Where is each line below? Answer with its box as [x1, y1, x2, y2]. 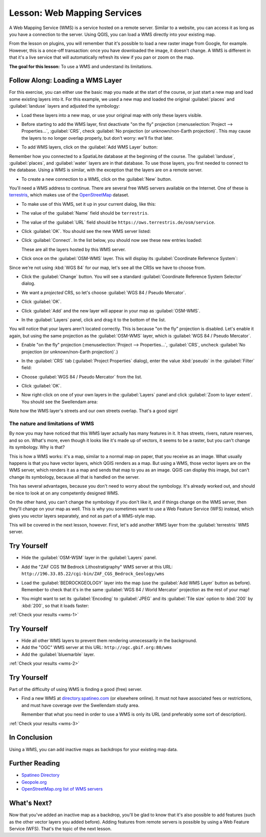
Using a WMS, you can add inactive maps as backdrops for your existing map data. [9, 746, 178, 752]
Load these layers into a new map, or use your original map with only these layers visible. [21, 112, 203, 118]
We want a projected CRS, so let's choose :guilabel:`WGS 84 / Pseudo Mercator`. [21, 289, 186, 296]
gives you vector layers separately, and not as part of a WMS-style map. [9, 513, 156, 519]
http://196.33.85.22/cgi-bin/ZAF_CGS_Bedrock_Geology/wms [21, 571, 165, 577]
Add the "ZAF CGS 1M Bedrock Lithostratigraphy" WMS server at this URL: [21, 564, 173, 570]
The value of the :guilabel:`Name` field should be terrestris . [21, 210, 149, 216]
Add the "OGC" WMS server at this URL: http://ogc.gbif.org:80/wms [21, 645, 172, 650]
